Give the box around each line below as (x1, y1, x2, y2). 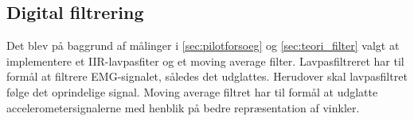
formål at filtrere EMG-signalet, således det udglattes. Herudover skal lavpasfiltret (6, 68, 408, 85)
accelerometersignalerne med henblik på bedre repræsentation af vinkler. (6, 99, 360, 115)
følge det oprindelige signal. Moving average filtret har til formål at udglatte (6, 83, 378, 100)
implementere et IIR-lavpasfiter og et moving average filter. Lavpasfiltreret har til (6, 52, 404, 69)
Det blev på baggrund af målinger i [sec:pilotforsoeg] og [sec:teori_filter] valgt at (6, 37, 400, 54)
